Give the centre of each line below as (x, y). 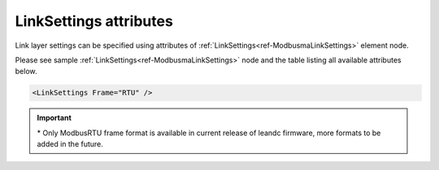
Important (54, 118)
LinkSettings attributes (94, 21)
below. (26, 71)
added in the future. (70, 144)
